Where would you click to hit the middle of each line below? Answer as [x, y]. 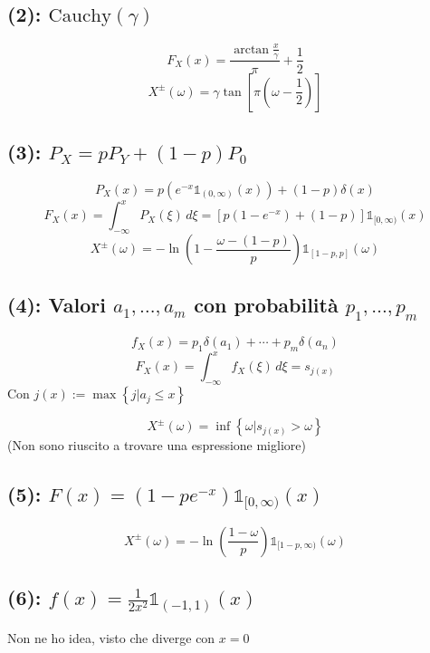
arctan [252, 49]
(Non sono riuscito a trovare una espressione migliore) [157, 445]
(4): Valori [57, 305]
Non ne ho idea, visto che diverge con [111, 637]
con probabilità [266, 305]
